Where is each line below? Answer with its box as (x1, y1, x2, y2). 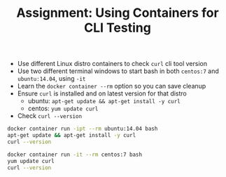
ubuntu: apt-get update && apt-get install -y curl (27, 97, 181, 105)
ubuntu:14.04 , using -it (17, 74, 86, 83)
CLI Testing (83, 20, 152, 36)
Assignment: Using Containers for (16, 5, 219, 21)
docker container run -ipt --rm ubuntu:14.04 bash (7, 125, 158, 133)
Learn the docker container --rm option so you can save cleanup (17, 82, 206, 91)
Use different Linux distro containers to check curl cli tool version (17, 60, 208, 68)
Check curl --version (17, 112, 83, 120)
